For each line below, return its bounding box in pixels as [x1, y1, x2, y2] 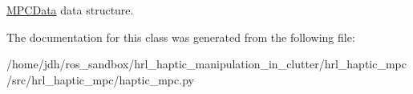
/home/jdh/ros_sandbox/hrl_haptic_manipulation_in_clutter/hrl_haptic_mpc [6, 55, 407, 72]
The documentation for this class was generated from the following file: [6, 28, 355, 45]
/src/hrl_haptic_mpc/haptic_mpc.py [6, 71, 194, 88]
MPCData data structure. [6, 2, 134, 18]
